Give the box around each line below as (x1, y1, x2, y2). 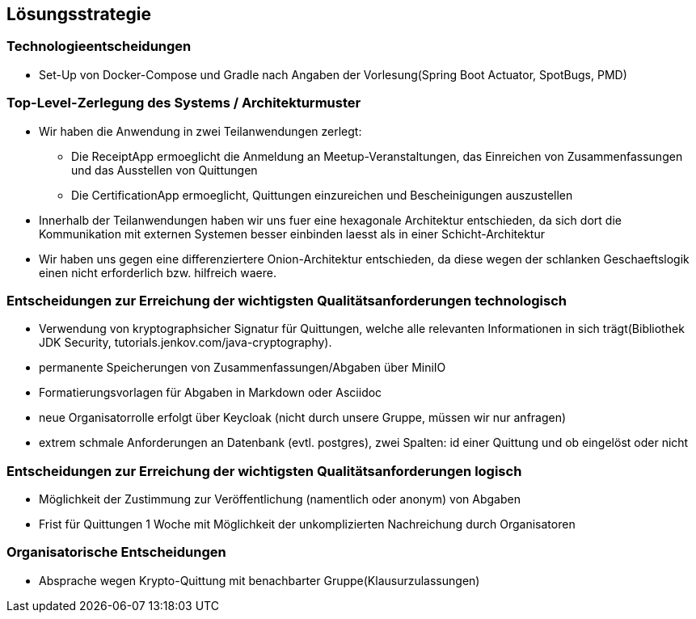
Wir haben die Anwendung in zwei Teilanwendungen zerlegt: (39, 124, 362, 138)
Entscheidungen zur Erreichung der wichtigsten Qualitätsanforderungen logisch (6, 462, 522, 479)
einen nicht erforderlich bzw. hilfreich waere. (39, 265, 276, 280)
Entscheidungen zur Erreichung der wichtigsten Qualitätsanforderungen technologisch (6, 292, 567, 309)
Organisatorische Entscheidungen (6, 544, 226, 561)
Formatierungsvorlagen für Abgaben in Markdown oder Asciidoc (39, 385, 382, 400)
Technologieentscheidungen (6, 38, 192, 55)
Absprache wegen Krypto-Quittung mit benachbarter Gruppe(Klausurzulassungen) (39, 573, 480, 587)
